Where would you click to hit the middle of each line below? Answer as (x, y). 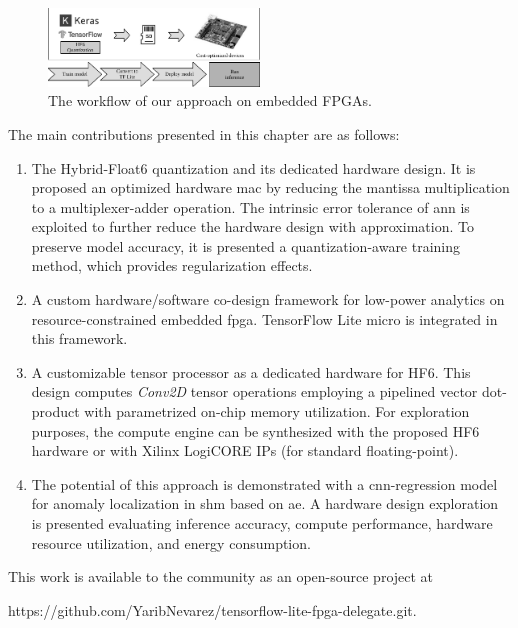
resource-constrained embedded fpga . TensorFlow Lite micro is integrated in (264, 318)
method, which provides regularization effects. (172, 265)
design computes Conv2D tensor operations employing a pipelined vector (254, 391)
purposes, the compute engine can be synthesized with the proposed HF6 (255, 430)
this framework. (79, 338)
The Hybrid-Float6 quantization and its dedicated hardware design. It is (253, 167)
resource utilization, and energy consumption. (171, 542)
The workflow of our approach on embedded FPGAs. (210, 100)
